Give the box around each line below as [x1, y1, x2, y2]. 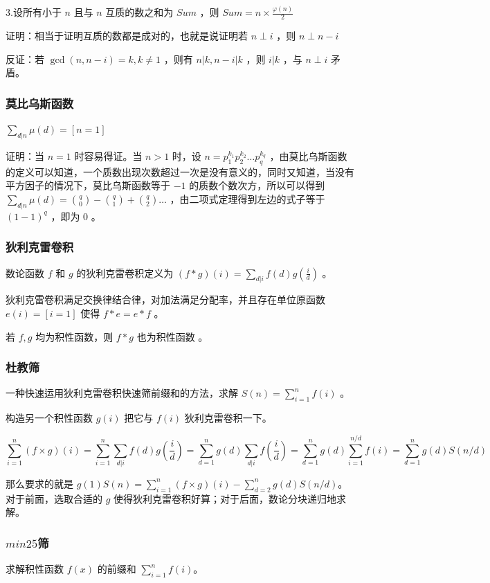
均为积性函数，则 [35, 329, 114, 343]
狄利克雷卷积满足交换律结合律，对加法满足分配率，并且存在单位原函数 [6, 292, 325, 307]
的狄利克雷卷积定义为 [76, 265, 174, 280]
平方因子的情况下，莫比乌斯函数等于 [6, 178, 170, 192]
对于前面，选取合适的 [6, 491, 102, 505]
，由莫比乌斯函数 [269, 148, 347, 163]
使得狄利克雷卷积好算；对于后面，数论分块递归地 [114, 491, 337, 505]
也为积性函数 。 [136, 329, 208, 343]
